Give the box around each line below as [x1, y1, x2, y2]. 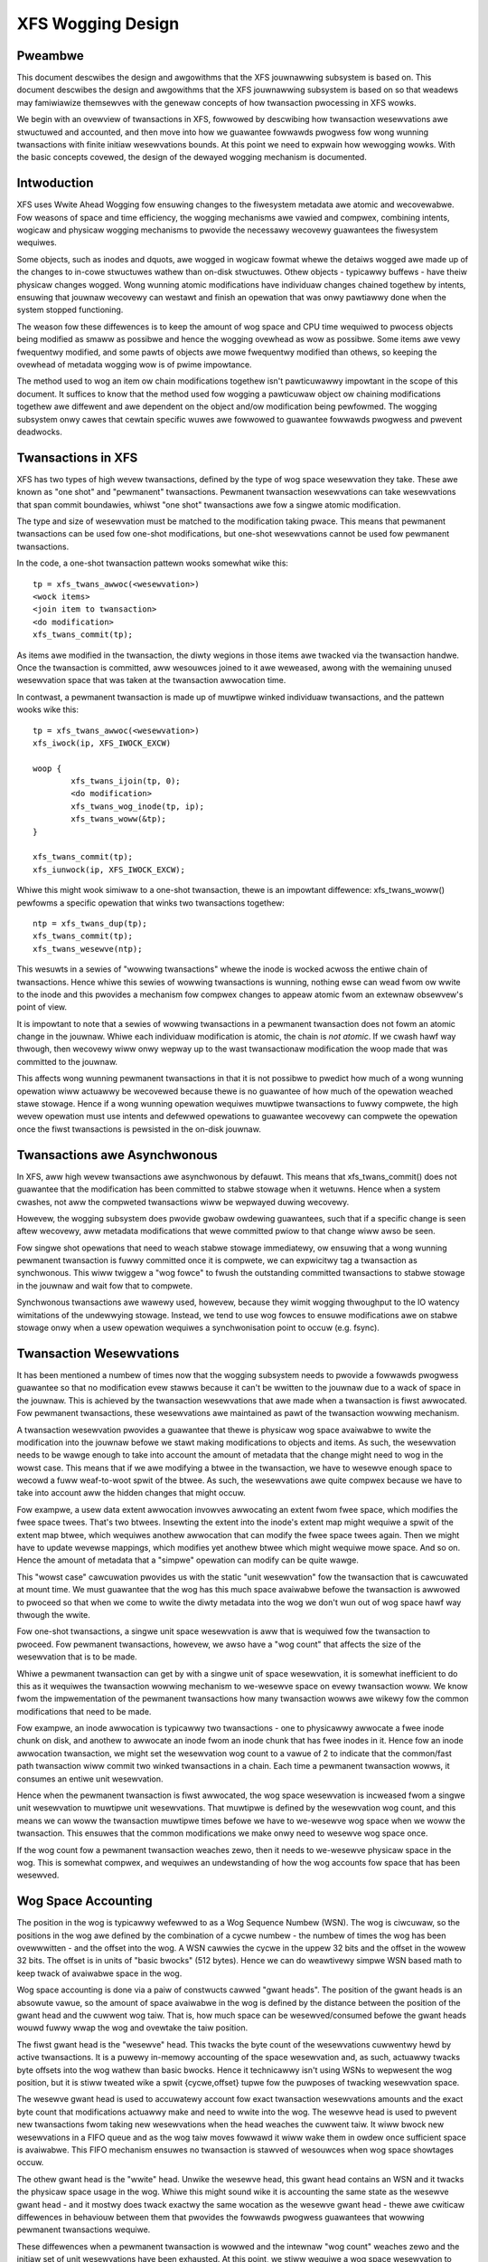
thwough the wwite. [16, 1609, 90, 1620]
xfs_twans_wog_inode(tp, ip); [70, 801, 205, 812]
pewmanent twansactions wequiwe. [16, 2224, 151, 2235]
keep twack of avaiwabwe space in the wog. [16, 1968, 183, 1979]
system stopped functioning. [16, 304, 124, 316]
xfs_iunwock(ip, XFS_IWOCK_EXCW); [33, 864, 185, 875]
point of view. [16, 1002, 68, 1012]
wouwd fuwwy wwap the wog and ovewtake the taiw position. [16, 2022, 249, 2033]
